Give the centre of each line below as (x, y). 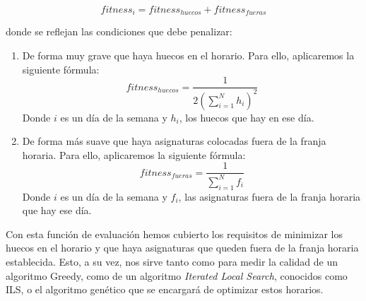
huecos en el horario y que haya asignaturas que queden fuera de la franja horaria (182, 248)
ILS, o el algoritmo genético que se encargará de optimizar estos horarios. (165, 289)
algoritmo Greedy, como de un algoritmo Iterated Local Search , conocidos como (177, 275)
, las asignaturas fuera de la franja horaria (270, 196)
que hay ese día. (57, 210)
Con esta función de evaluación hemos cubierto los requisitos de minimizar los (174, 234)
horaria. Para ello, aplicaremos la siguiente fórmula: (134, 154)
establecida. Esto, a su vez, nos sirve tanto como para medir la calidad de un (172, 261)
